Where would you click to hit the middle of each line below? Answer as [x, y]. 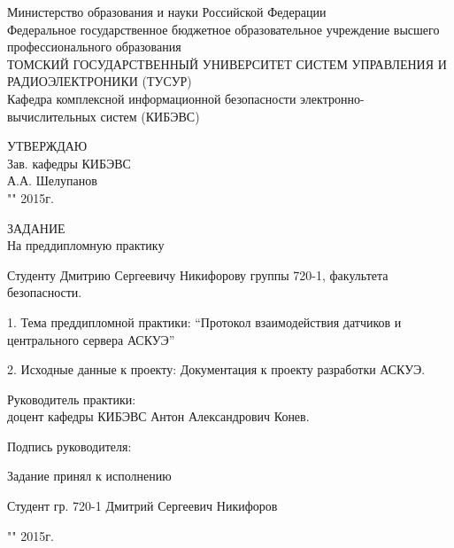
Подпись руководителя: [69, 446]
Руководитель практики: [72, 399]
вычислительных [52, 116]
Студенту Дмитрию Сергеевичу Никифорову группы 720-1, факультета [198, 274]
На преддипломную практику [86, 245]
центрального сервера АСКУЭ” [91, 339]
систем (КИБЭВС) [150, 116]
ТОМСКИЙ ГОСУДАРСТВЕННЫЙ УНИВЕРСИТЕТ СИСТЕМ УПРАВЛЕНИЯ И [227, 63]
